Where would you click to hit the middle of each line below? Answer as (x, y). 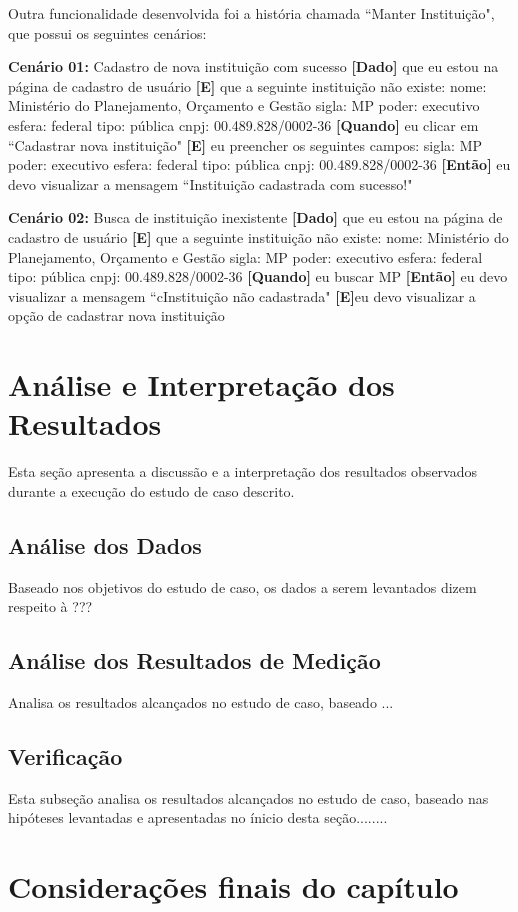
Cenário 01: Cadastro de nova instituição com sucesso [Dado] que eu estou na (253, 66)
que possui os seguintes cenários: (107, 32)
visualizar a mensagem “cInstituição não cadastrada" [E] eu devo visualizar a (242, 295)
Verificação (65, 755)
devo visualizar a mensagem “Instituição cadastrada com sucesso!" (210, 183)
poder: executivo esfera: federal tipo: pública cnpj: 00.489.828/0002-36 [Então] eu (259, 164)
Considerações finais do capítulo (233, 886)
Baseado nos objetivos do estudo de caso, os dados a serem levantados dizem (242, 586)
